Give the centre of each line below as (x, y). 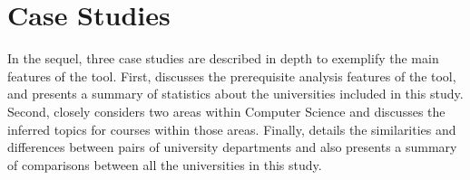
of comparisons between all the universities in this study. (165, 164)
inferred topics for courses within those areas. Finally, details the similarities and (232, 129)
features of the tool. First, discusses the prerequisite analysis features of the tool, (232, 76)
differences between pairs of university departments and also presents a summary (232, 147)
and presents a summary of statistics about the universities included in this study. (235, 94)
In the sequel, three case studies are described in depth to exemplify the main (223, 58)
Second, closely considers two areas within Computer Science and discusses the (226, 111)
